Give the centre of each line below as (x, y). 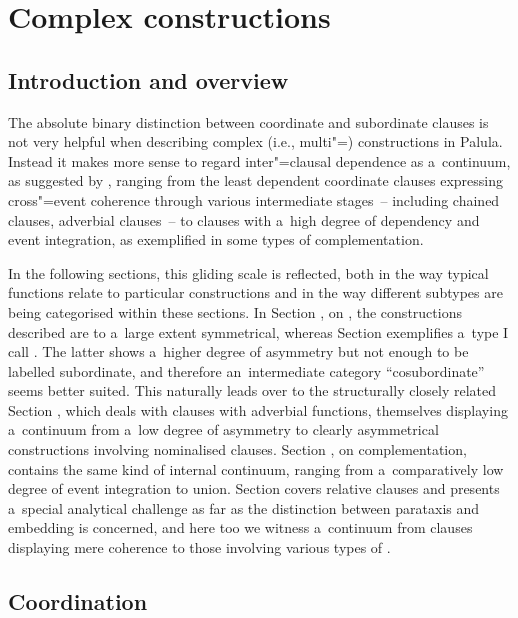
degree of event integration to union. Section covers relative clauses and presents (254, 488)
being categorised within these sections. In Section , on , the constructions (235, 311)
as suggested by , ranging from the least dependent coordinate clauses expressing (256, 180)
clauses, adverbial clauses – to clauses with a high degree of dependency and (244, 219)
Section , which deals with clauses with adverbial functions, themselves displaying (258, 409)
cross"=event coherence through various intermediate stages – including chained (254, 199)
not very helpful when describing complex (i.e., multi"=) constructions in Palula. (255, 141)
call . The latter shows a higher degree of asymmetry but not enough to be (238, 351)
